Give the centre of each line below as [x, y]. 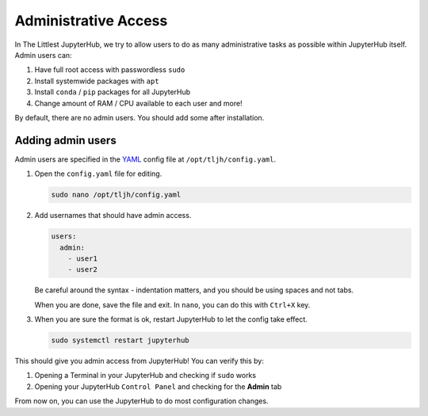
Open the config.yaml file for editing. [98, 174]
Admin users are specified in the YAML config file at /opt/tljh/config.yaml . [145, 159]
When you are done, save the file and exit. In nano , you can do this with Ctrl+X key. [172, 304]
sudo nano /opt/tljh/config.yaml [116, 195]
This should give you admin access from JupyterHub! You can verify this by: [139, 361]
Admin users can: [43, 55]
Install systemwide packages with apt [97, 81]
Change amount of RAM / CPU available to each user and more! [138, 103]
